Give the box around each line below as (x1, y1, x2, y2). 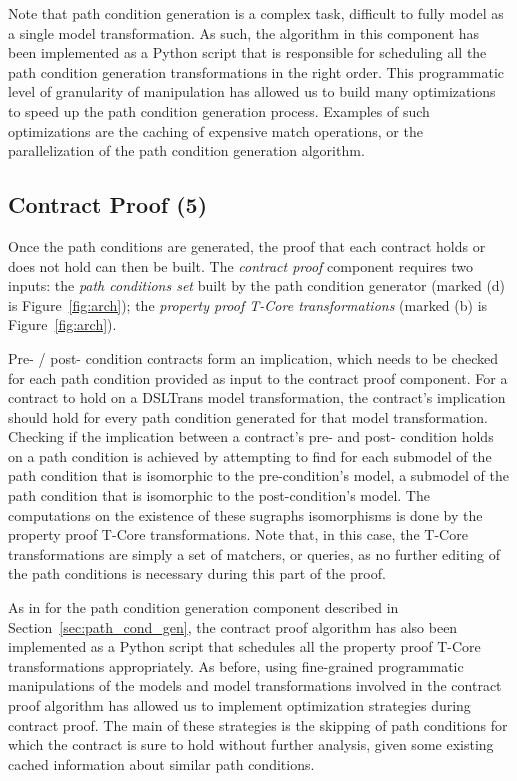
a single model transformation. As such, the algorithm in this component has (8, 22, 480, 43)
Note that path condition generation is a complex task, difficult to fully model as (8, 3, 504, 23)
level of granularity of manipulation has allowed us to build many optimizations (8, 81, 496, 102)
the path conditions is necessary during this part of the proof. (8, 563, 386, 584)
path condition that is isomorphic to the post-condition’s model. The (8, 485, 430, 506)
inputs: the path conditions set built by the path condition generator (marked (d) (8, 275, 506, 296)
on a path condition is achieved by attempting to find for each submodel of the (8, 445, 492, 466)
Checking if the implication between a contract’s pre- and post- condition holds (8, 426, 494, 447)
